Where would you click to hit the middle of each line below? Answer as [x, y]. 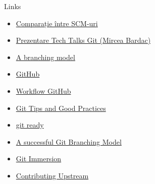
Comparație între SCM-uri [57, 23]
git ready [30, 125]
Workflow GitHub [43, 90]
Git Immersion [39, 159]
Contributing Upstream [52, 175]
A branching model [45, 57]
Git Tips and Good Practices [61, 108]
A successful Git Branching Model [69, 141]
